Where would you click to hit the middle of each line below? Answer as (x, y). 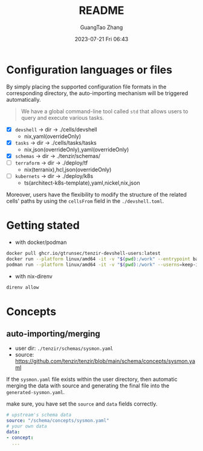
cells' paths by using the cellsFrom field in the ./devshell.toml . (85, 201)
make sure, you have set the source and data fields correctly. (82, 404)
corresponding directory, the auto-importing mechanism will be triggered (97, 93)
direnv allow (23, 287)
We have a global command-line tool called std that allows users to (105, 111)
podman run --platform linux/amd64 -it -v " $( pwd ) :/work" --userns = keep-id (104, 265)
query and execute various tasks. (63, 117)
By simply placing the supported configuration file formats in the (86, 87)
